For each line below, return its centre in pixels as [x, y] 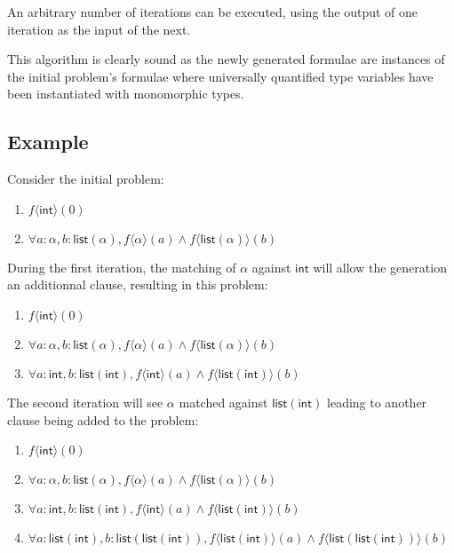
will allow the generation [380, 267]
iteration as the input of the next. [99, 29]
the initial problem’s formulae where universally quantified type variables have [220, 76]
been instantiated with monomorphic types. [126, 94]
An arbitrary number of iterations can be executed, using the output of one [212, 12]
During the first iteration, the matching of [122, 267]
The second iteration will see [85, 402]
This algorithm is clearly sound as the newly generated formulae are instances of [226, 59]
